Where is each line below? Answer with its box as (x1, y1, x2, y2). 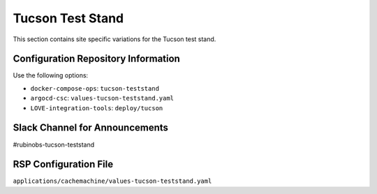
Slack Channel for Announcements (13, 122, 169, 134)
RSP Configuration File (13, 158, 114, 170)
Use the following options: (13, 71, 89, 80)
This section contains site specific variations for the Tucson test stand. (13, 35, 216, 43)
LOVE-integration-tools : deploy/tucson (30, 103, 163, 112)
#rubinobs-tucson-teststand (13, 140, 94, 149)
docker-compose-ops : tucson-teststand (30, 84, 160, 92)
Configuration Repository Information (13, 53, 181, 65)
